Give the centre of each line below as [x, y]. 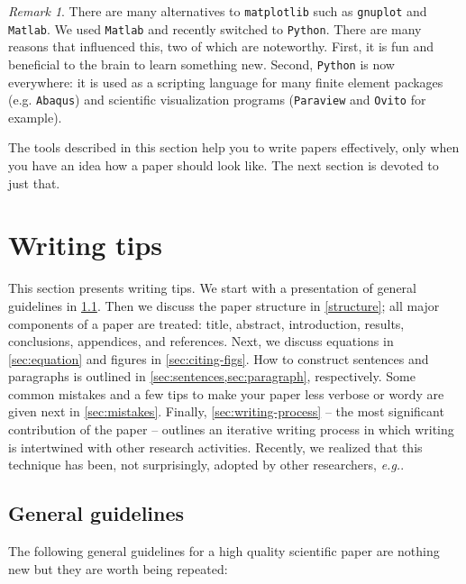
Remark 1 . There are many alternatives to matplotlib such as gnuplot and [218, 11]
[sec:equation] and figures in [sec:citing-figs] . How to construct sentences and [219, 358]
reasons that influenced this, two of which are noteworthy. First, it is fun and [221, 46]
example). [35, 117]
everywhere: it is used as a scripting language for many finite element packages [226, 82]
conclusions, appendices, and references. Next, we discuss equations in [201, 341]
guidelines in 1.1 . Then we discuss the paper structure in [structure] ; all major [224, 305]
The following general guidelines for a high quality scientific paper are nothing [224, 551]
